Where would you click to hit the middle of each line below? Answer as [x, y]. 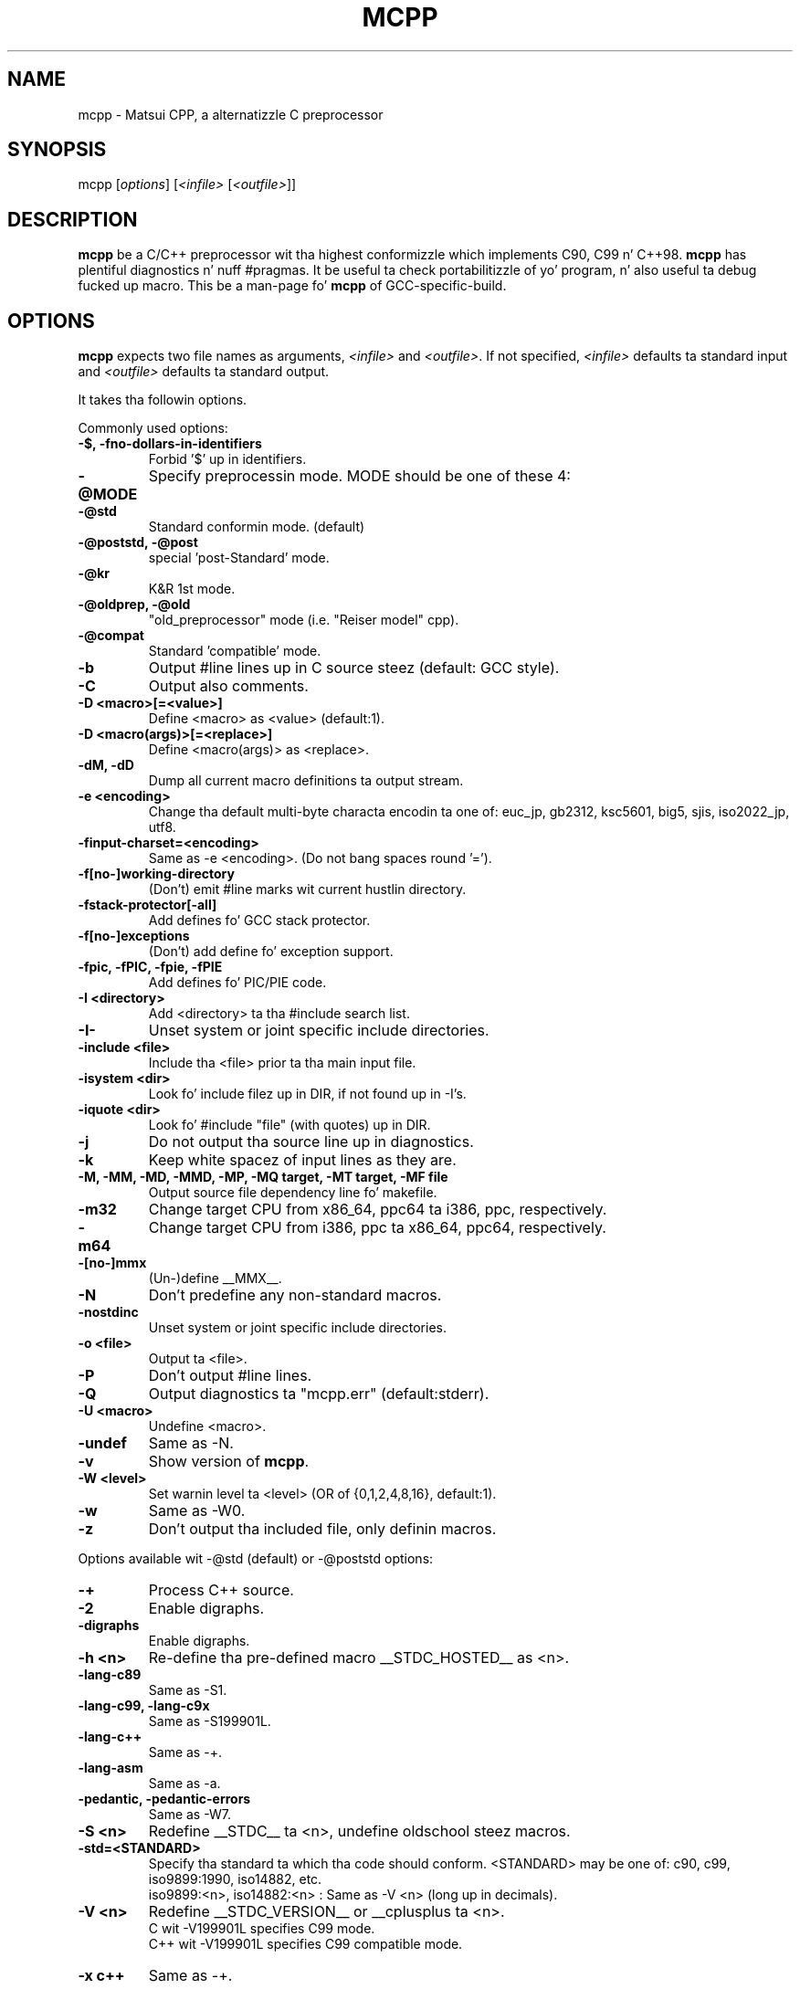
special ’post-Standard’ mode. [239, 558]
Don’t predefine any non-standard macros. [295, 1295]
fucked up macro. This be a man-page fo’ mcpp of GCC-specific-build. [292, 286]
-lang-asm [111, 1768]
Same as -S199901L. [210, 1721]
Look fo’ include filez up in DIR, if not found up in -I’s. [307, 1094]
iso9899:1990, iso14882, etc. [235, 1879]
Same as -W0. [197, 1511]
